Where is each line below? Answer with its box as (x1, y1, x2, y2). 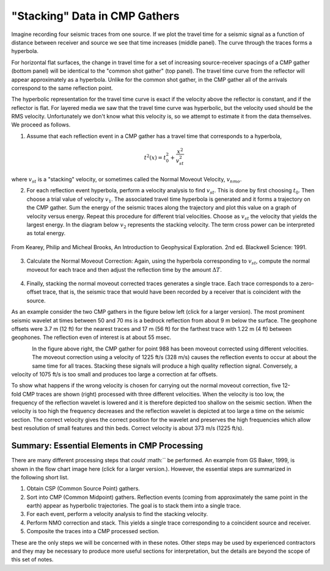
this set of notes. (11, 556, 54, 563)
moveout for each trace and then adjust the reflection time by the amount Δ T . (26, 266, 222, 273)
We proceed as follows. (11, 121, 71, 128)
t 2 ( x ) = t (144, 153, 166, 161)
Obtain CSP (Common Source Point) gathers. (26, 485, 140, 492)
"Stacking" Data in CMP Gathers (11, 9, 180, 23)
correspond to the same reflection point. (11, 84, 113, 92)
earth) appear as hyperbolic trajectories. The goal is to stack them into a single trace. (26, 502, 241, 509)
